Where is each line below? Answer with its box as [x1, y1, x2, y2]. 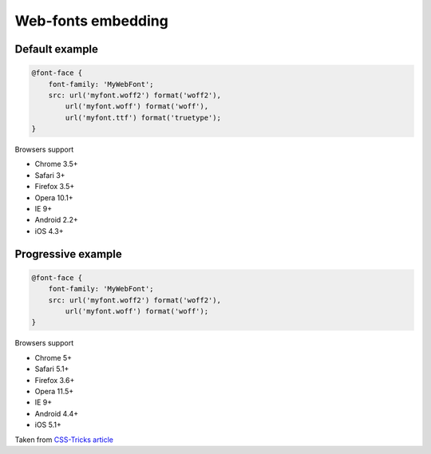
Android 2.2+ [34, 215, 79, 225]
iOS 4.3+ [34, 226, 64, 235]
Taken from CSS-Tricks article [14, 435, 113, 444]
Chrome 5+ [34, 353, 72, 362]
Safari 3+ [34, 170, 65, 180]
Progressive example [14, 247, 123, 261]
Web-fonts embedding [14, 12, 169, 30]
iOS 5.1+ [34, 420, 61, 430]
